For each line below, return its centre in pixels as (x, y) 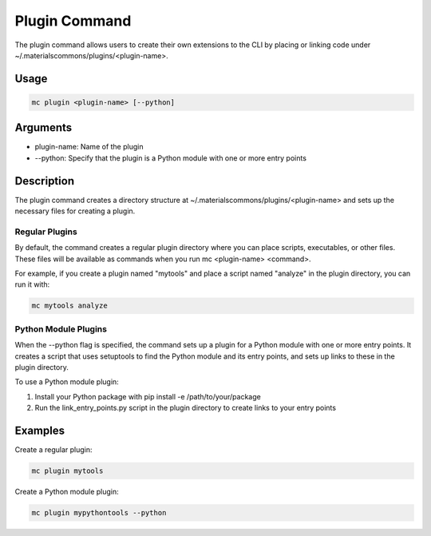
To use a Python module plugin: (67, 382)
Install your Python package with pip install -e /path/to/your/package (148, 396)
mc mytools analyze (69, 306)
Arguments (43, 128)
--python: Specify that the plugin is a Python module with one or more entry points (171, 158)
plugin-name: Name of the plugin (89, 147)
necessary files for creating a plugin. (75, 211)
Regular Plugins (46, 232)
